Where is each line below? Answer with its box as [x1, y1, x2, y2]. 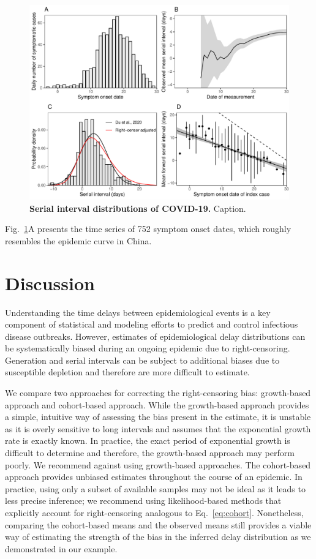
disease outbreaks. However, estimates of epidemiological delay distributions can [5, 329, 306, 342]
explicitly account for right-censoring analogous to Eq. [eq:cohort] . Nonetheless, [5, 506, 304, 519]
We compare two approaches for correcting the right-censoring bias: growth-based [5, 386, 311, 399]
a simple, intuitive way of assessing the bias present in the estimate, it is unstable [5, 410, 311, 423]
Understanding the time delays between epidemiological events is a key [5, 306, 271, 318]
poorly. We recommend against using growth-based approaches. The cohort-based [5, 458, 311, 471]
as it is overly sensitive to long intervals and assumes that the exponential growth [5, 422, 311, 435]
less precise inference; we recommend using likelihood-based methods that [5, 494, 282, 507]
